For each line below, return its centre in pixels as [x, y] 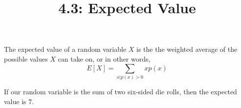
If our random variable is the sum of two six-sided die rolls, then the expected [120, 91]
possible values [26, 58]
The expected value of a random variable [65, 49]
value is [15, 101]
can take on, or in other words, [104, 58]
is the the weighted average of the [187, 49]
